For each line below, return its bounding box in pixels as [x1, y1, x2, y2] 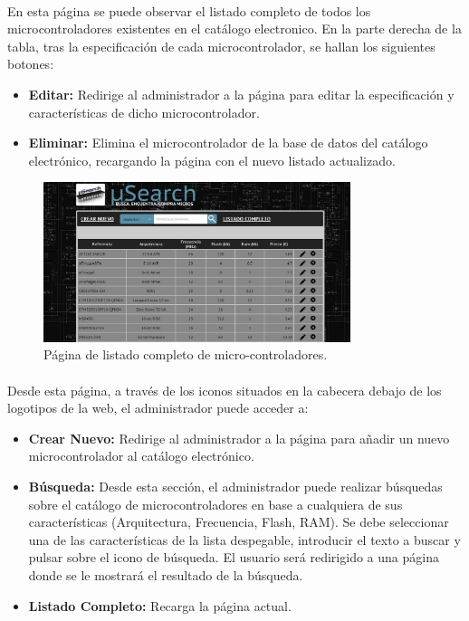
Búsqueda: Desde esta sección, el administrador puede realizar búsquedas [28, 477, 443, 496]
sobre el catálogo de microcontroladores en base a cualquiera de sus [28, 494, 403, 513]
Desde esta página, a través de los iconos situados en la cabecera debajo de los [7, 380, 442, 399]
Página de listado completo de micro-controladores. [43, 345, 328, 364]
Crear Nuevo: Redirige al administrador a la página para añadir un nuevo [28, 428, 450, 447]
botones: [7, 54, 54, 73]
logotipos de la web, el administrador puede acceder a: [7, 398, 309, 417]
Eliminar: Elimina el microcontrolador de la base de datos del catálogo [28, 133, 428, 152]
